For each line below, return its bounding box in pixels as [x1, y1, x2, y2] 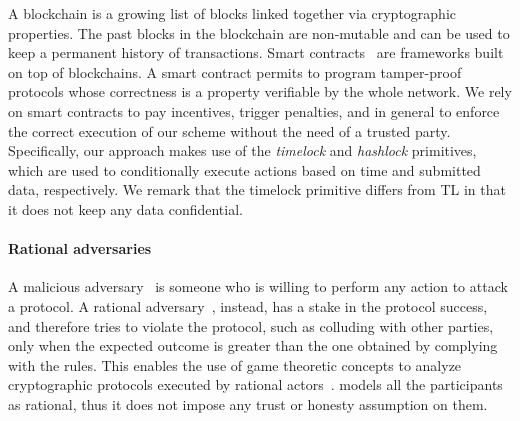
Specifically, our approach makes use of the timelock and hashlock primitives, [8, 140, 477, 161]
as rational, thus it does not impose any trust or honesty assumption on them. [8, 393, 488, 414]
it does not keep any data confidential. [8, 198, 243, 219]
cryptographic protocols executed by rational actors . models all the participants [8, 374, 503, 395]
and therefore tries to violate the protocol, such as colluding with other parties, [8, 315, 494, 336]
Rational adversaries [8, 238, 152, 259]
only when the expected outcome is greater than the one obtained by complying [8, 335, 498, 356]
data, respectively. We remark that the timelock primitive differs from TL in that [8, 179, 506, 200]
